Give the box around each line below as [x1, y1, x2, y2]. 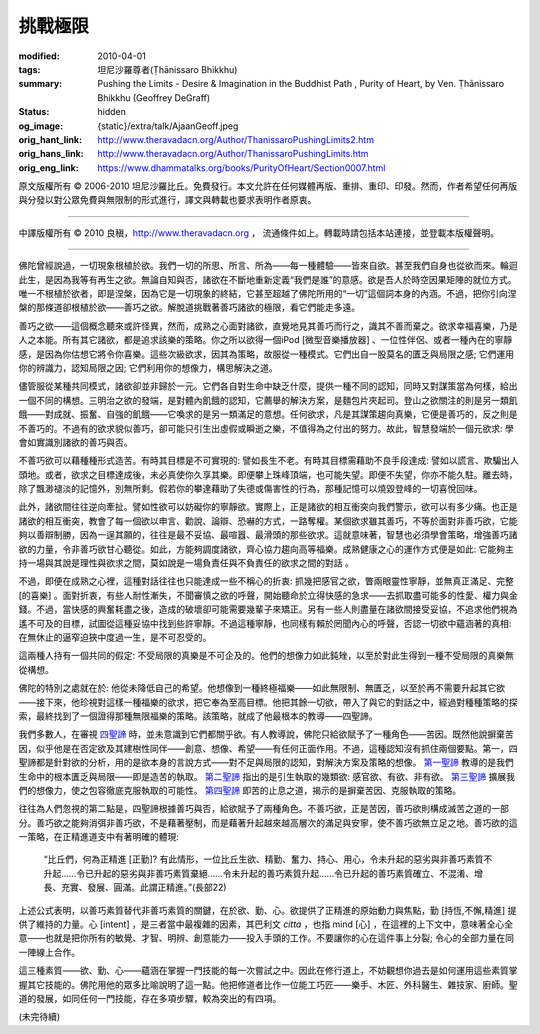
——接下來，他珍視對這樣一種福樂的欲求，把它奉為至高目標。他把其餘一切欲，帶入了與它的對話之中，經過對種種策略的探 [18, 696, 518, 708]
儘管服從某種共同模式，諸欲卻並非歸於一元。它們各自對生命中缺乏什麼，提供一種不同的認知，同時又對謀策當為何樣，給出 [18, 380, 518, 392]
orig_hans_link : [18, 148, 84, 160]
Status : [18, 106, 50, 118]
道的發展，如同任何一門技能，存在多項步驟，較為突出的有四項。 [18, 992, 282, 1004]
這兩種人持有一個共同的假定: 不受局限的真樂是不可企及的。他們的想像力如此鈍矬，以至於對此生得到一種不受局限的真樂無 [18, 650, 514, 662]
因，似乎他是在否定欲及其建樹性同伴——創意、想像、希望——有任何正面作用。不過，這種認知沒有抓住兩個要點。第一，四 [18, 742, 518, 754]
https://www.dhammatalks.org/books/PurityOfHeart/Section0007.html [97, 161, 386, 174]
